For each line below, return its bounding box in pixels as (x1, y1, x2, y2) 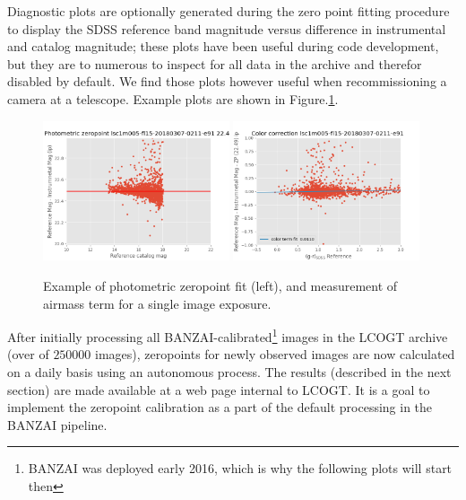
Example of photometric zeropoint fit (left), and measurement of (43, 276, 398, 294)
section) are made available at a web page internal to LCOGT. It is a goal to (7, 380, 430, 399)
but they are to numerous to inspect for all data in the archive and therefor (7, 54, 422, 73)
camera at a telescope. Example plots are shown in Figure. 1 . (7, 89, 339, 108)
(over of (7, 345, 49, 364)
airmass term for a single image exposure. (43, 294, 272, 312)
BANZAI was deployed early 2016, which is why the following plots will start (28, 459, 453, 478)
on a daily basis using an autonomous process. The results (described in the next (7, 363, 452, 381)
